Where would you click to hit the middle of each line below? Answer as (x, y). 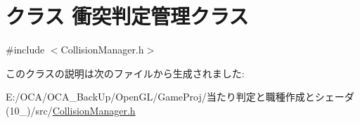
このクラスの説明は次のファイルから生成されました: (125, 73)
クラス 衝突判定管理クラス (127, 16)
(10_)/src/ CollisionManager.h (71, 110)
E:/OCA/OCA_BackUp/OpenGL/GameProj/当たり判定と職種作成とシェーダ (180, 97)
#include (25, 50)
